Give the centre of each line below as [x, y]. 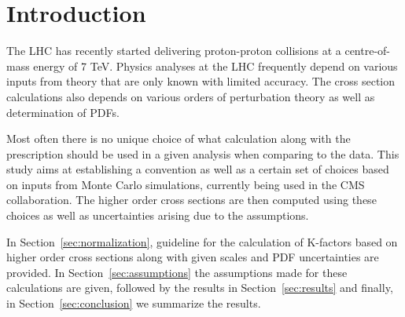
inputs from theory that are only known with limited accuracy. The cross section [201, 81]
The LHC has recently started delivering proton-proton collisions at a [174, 51]
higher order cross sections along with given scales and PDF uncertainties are [193, 257]
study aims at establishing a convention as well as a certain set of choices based [198, 169]
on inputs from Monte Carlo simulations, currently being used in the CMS [186, 184]
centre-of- [367, 51]
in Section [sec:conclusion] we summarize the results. [134, 303]
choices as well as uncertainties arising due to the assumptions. [158, 215]
